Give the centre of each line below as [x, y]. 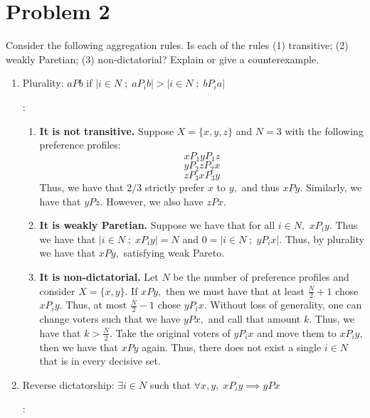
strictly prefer [175, 187]
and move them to [297, 332]
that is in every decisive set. [100, 361]
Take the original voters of [173, 332]
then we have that [79, 347]
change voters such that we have [110, 319]
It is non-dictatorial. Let [99, 277]
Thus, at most [96, 305]
